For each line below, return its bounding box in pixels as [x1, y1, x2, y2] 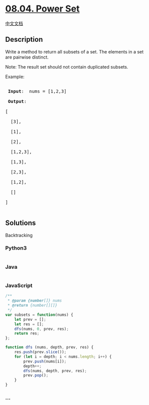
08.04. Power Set [5, 3, 80, 15]
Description [5, 35, 43, 44]
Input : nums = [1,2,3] [8, 88, 67, 94]
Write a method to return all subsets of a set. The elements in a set [5, 48, 144, 54]
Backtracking [5, 232, 33, 238]
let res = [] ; [14, 321, 44, 327]
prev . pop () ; [23, 373, 49, 378]
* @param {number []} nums [7, 298, 62, 303]
